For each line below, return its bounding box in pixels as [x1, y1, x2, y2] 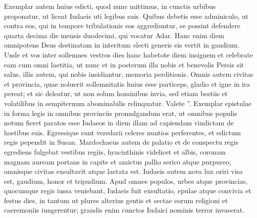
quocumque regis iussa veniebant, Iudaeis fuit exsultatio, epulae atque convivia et [4, 185, 252, 196]
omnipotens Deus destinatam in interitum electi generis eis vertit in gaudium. [4, 40, 240, 50]
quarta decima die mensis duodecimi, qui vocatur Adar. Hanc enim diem [4, 30, 224, 40]
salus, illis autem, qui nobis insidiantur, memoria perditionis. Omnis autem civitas [4, 69, 254, 79]
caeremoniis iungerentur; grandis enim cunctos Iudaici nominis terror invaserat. [4, 205, 245, 215]
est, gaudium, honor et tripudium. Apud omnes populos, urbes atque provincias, [4, 175, 248, 186]
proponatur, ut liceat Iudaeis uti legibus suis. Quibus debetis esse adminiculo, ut [4, 10, 249, 21]
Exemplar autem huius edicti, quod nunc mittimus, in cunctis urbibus [4, 1, 216, 11]
